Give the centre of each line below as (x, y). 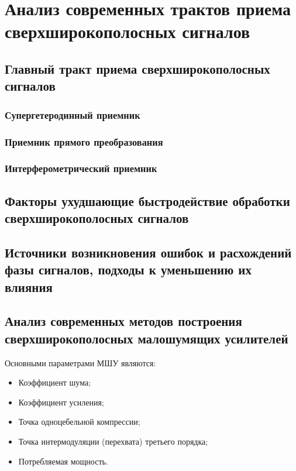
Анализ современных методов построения (123, 321)
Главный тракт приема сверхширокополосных (137, 68)
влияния (29, 286)
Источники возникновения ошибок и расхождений (148, 252)
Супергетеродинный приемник (73, 114)
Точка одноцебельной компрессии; (79, 422)
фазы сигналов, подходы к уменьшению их (128, 269)
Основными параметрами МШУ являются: (80, 362)
